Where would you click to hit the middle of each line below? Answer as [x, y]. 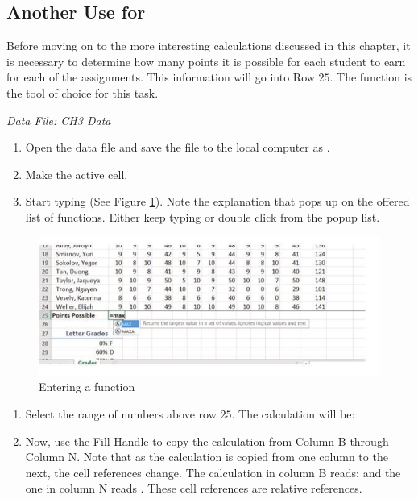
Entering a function [87, 387]
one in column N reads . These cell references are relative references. [194, 488]
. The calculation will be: [293, 413]
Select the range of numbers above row [121, 413]
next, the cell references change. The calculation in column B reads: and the [213, 472]
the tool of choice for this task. [83, 92]
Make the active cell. [77, 174]
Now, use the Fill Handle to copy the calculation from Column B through [207, 441]
